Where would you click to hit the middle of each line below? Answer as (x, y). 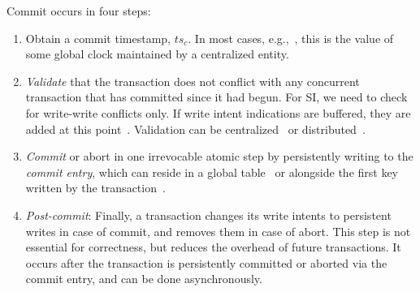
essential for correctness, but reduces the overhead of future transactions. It (213, 247)
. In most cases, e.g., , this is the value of (291, 38)
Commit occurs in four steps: (79, 11)
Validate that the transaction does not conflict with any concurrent (193, 81)
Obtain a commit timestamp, (98, 38)
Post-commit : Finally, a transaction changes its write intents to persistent (208, 215)
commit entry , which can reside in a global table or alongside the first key (212, 172)
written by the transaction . (95, 188)
